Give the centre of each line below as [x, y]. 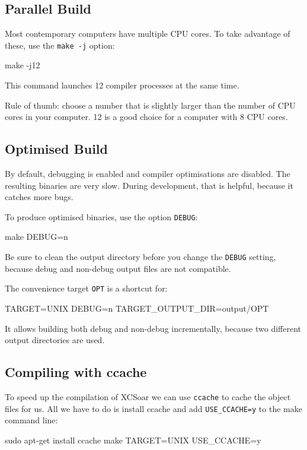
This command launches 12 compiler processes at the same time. [122, 85]
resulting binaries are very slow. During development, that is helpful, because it [149, 185]
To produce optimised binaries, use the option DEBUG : [101, 216]
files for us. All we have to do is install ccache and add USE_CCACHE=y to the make [153, 408]
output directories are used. [55, 340]
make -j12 [23, 65]
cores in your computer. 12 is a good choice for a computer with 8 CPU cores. [146, 117]
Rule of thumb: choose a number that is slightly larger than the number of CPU [150, 105]
